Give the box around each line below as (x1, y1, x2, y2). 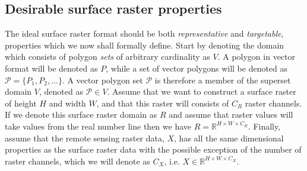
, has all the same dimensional (174, 131, 284, 144)
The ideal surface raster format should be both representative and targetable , (5, 27, 284, 40)
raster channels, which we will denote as (5, 154, 150, 167)
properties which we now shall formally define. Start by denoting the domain (5, 38, 284, 51)
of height (5, 96, 37, 109)
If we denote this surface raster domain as (5, 108, 157, 121)
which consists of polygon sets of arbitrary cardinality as (5, 50, 210, 63)
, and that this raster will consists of (96, 96, 229, 109)
